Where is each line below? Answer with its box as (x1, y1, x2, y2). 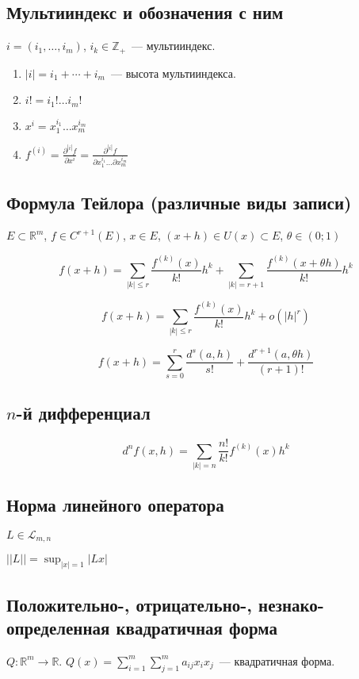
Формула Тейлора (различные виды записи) (6, 190, 352, 214)
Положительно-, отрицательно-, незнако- (6, 592, 324, 616)
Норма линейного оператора (6, 493, 224, 517)
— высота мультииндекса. (110, 64, 236, 81)
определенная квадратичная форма (6, 616, 277, 640)
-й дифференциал (16, 401, 151, 425)
